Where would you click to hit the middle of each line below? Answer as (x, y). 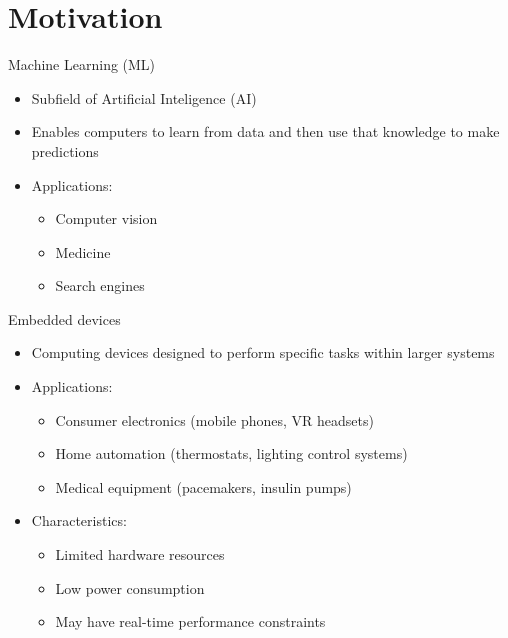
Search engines (100, 285)
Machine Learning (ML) (82, 64)
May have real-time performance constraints (190, 621)
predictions (65, 150)
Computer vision (106, 218)
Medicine (83, 251)
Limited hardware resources (140, 554)
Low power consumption (130, 587)
